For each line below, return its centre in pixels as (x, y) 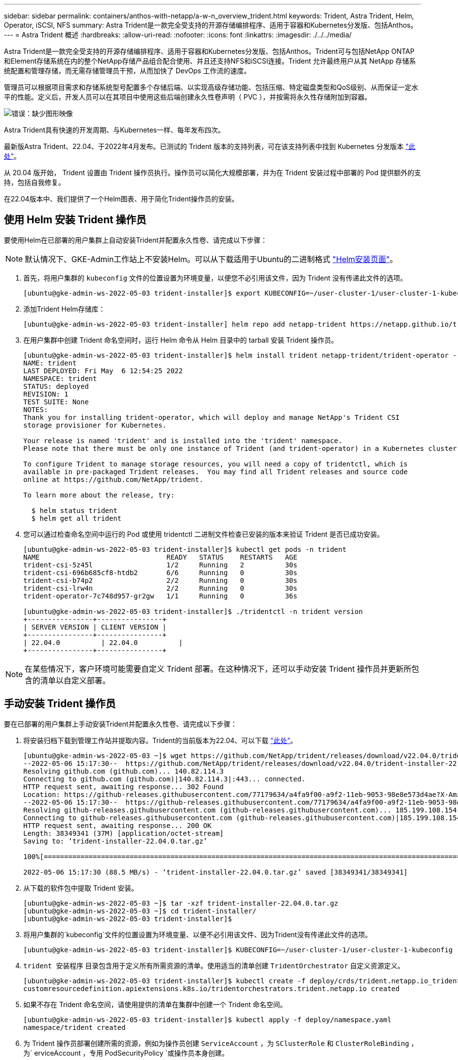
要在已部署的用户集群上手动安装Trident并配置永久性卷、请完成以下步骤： (121, 724)
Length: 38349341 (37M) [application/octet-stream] (124, 833)
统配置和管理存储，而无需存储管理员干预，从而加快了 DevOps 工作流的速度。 (127, 71)
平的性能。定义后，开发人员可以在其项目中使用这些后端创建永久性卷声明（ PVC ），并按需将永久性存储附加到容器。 (188, 97)
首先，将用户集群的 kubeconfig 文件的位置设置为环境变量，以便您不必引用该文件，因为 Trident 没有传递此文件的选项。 (215, 278)
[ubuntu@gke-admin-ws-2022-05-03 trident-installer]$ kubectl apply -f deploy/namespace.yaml (207, 1019)
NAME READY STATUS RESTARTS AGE (160, 557)
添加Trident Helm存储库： (64, 309)
